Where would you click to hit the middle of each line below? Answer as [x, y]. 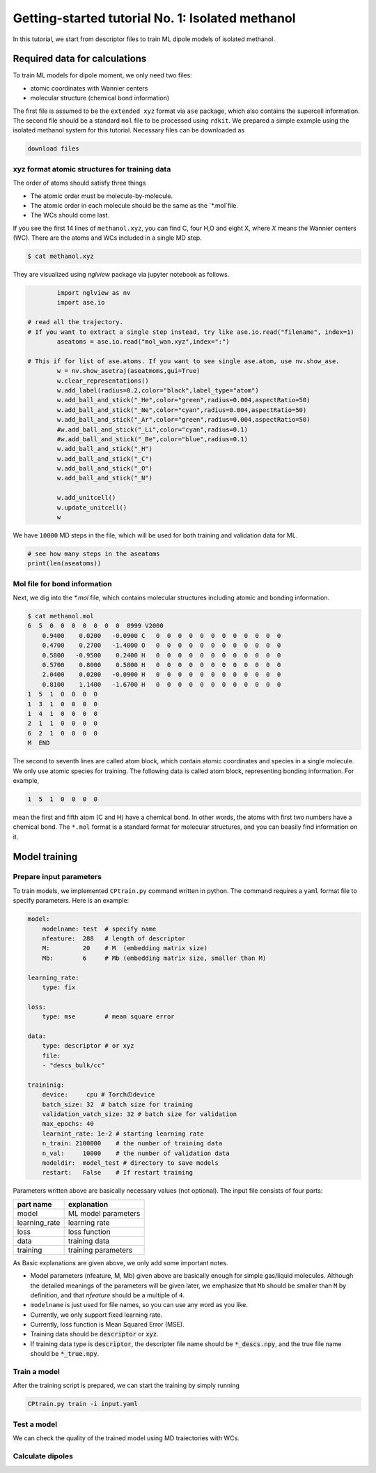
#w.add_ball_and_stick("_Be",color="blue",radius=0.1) [152, 439]
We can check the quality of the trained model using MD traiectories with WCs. [126, 1438]
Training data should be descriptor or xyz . [95, 1334]
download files [53, 149]
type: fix [59, 987]
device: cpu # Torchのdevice [99, 1095]
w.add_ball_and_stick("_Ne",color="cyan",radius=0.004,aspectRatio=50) [182, 410]
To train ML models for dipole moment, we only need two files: [103, 75]
